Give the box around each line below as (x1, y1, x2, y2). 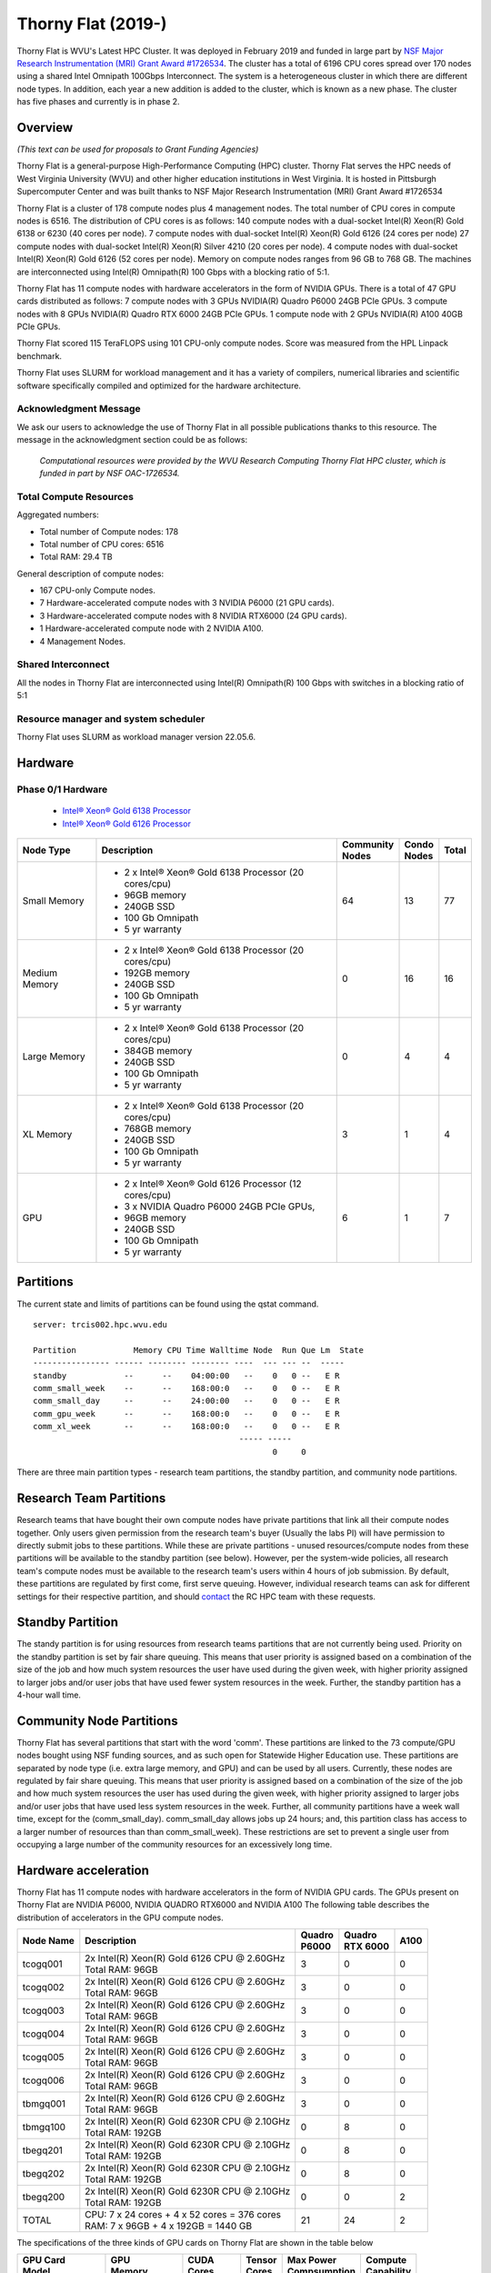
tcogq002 (22, 1981, 65, 1994)
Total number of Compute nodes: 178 (39, 526, 179, 536)
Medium (22, 966, 58, 979)
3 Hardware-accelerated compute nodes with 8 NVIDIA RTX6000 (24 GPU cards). (39, 610, 347, 621)
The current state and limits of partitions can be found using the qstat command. (16, 1298, 319, 1309)
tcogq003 (22, 2005, 65, 2018)
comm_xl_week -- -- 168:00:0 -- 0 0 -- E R (33, 1421, 340, 1432)
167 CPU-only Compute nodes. (39, 585, 156, 596)
